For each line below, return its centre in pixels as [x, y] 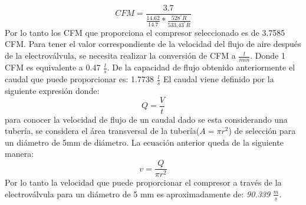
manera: [19, 154]
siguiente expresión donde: [52, 91]
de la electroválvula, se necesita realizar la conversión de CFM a [120, 56]
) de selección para [262, 131]
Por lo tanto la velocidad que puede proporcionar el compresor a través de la [143, 182]
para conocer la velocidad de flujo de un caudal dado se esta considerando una [146, 119]
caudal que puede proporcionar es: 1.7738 [79, 79]
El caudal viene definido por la [218, 79]
